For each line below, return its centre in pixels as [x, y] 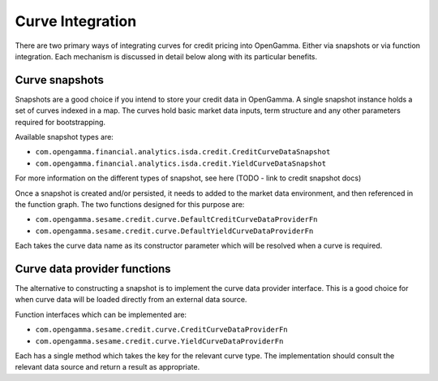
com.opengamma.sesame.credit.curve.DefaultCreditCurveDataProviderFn [176, 220]
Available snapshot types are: [64, 137]
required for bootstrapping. [60, 122]
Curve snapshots [60, 80]
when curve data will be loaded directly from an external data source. [131, 300]
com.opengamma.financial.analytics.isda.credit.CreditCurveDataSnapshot [183, 152]
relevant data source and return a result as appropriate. [107, 367]
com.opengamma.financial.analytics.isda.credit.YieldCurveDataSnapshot [181, 163]
